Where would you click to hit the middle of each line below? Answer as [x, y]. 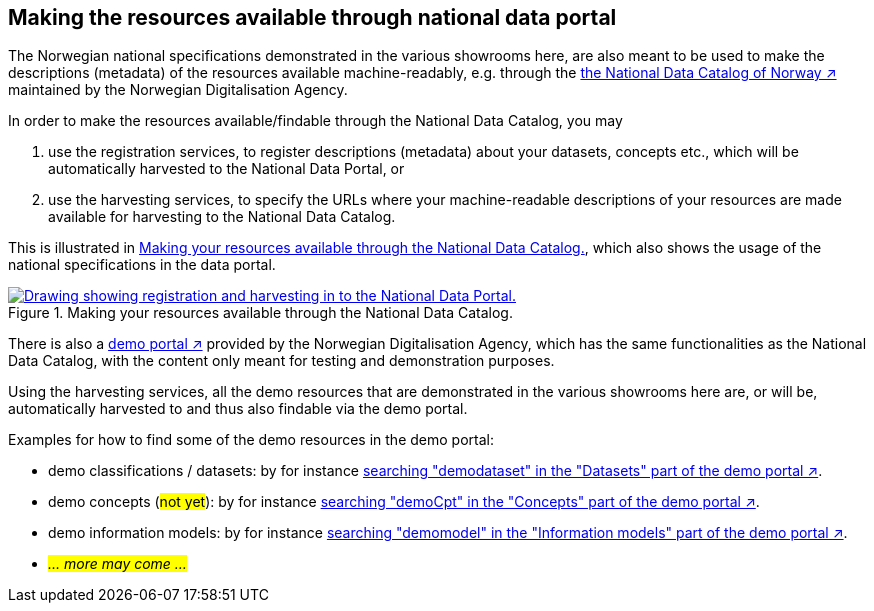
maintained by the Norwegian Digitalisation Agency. [178, 90]
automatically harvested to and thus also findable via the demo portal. [238, 409]
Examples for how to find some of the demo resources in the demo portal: [251, 440]
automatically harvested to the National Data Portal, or [226, 169]
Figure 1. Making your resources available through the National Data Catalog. [260, 313]
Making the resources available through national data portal [312, 17]
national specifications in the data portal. [142, 265]
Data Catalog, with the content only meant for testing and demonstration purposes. [281, 361]
